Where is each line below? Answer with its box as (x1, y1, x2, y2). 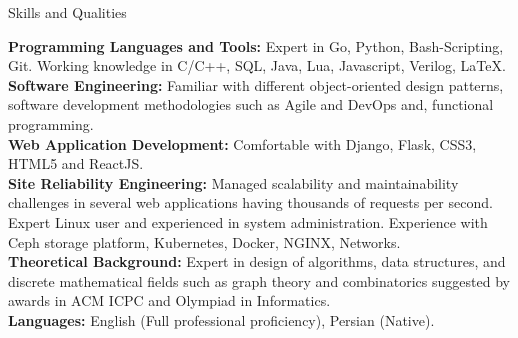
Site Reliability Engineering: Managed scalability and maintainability (8, 172, 459, 193)
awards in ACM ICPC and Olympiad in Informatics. (8, 290, 331, 311)
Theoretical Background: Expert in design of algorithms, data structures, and (8, 251, 506, 272)
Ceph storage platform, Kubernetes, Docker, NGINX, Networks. (8, 231, 401, 252)
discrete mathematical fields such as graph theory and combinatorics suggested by (8, 270, 510, 291)
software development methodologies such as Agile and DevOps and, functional (8, 94, 494, 115)
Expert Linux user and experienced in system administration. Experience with (8, 211, 488, 232)
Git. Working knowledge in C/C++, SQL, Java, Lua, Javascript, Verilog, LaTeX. (8, 55, 506, 76)
